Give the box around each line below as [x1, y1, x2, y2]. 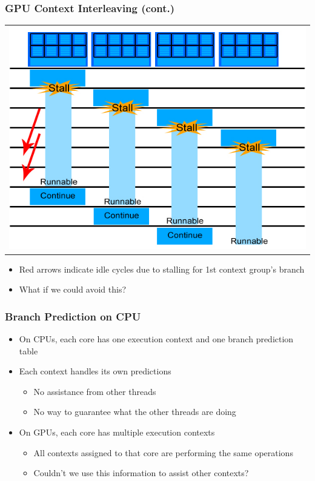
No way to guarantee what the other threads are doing [33, 405, 236, 418]
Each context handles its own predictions [19, 365, 171, 377]
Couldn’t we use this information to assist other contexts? [33, 466, 249, 479]
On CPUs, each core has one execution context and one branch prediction [19, 332, 294, 345]
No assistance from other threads [33, 385, 156, 397]
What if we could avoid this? [19, 283, 127, 296]
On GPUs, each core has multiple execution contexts [19, 425, 215, 438]
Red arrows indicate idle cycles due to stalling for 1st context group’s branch [19, 262, 305, 275]
